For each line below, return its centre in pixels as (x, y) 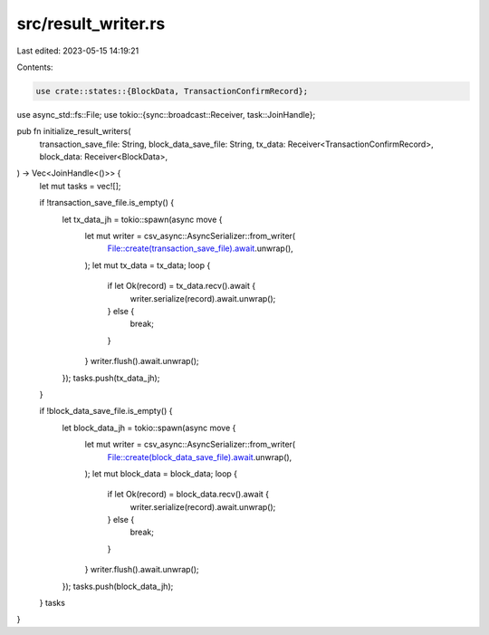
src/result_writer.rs (91, 24)
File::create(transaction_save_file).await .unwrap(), (200, 248)
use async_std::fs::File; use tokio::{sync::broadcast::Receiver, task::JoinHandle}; (166, 114)
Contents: (35, 67)
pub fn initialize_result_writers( (74, 131)
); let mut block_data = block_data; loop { (161, 473)
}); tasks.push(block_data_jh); (118, 586)
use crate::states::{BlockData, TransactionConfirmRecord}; (172, 91)
